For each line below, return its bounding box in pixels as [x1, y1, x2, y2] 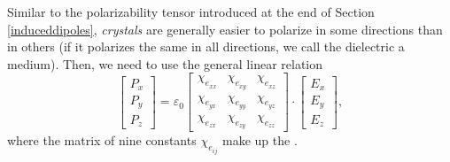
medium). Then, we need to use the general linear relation [7, 54, 323, 73]
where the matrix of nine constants [7, 131, 197, 150]
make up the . [222, 131, 298, 150]
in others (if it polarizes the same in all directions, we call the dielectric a [7, 37, 405, 56]
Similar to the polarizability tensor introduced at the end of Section [7, 3, 375, 20]
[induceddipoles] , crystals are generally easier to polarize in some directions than [7, 19, 443, 38]
